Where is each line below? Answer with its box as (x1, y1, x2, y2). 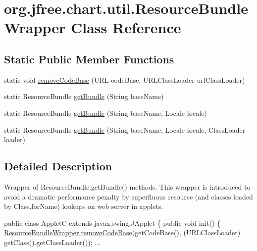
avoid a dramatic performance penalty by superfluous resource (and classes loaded (4, 191, 253, 201)
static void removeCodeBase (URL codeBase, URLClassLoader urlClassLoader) (4, 74, 245, 85)
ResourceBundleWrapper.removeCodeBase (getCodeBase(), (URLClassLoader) (4, 227, 241, 238)
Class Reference (70, 17, 181, 38)
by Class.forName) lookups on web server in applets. (4, 201, 163, 211)
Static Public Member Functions (4, 51, 174, 66)
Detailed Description (4, 158, 112, 174)
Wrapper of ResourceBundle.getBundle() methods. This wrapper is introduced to (4, 181, 251, 192)
